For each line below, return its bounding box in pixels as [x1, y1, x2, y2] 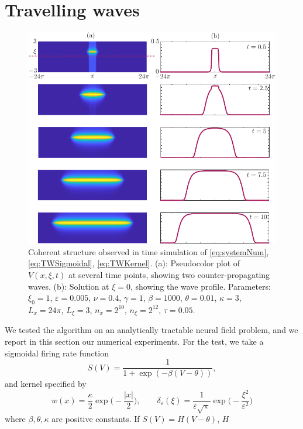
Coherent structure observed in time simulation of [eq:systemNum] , [28, 245, 269, 258]
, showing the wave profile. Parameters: [130, 280, 271, 292]
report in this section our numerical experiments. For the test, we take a [5, 335, 264, 347]
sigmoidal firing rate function [5, 346, 109, 359]
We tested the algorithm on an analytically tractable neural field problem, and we [5, 324, 298, 336]
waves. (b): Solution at [28, 280, 109, 292]
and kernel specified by [5, 377, 87, 390]
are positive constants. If [51, 413, 140, 425]
